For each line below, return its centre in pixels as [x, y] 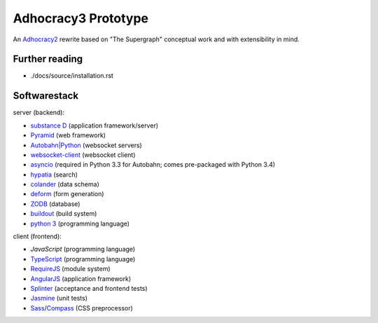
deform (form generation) [67, 194]
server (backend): [39, 113]
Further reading [48, 59]
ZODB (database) [55, 204]
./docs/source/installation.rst [72, 76]
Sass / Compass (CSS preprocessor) [82, 308]
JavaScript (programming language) [83, 249]
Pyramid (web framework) [68, 135]
